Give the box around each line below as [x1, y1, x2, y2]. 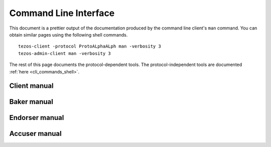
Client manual [9, 81, 54, 90]
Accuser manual [9, 129, 62, 138]
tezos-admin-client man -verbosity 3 [18, 50, 111, 56]
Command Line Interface [9, 7, 115, 18]
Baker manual [9, 97, 54, 106]
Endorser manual [9, 113, 64, 122]
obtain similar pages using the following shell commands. [9, 31, 128, 37]
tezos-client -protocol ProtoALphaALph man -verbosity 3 [18, 43, 162, 49]
